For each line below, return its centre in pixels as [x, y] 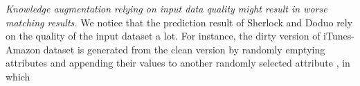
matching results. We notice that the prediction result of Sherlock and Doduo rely [179, 22]
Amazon [23, 49]
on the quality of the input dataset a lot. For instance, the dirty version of [163, 36]
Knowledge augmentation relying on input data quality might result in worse [166, 8]
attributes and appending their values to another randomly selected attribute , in [178, 63]
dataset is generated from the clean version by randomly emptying [184, 49]
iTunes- [339, 36]
